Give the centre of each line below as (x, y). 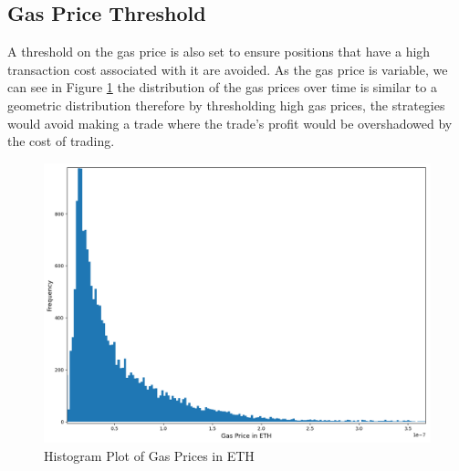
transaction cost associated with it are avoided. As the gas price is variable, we (228, 69)
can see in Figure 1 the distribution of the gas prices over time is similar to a (222, 87)
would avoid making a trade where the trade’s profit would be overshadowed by (230, 123)
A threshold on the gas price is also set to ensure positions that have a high (219, 52)
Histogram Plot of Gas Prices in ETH (149, 455)
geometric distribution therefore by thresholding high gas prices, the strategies (226, 105)
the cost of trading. (61, 141)
